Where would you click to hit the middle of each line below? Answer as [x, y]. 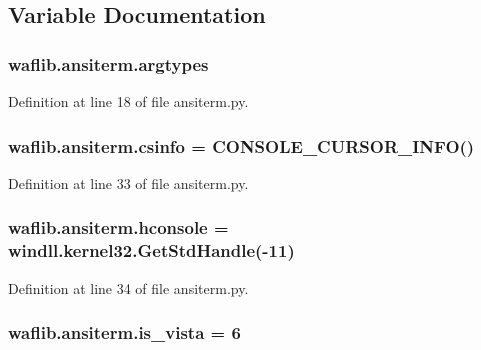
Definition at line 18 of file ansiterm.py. [128, 101]
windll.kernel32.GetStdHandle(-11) [151, 250]
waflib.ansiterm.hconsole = [118, 227]
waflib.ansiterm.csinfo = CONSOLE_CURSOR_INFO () [241, 145]
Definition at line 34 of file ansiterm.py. [128, 287]
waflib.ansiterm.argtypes [108, 63]
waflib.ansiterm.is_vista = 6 [124, 332]
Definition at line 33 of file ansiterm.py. [128, 182]
